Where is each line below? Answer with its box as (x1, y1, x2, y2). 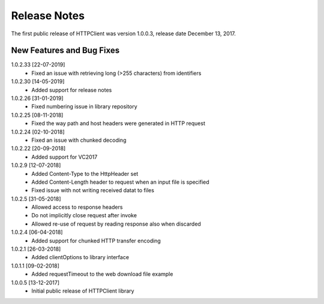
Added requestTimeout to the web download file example (31, 270, 173, 278)
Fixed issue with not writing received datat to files (31, 187, 154, 194)
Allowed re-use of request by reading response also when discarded (31, 220, 201, 227)
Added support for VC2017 (31, 153, 98, 160)
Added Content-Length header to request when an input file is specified (31, 178, 209, 186)
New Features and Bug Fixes (11, 45, 120, 56)
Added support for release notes (31, 86, 112, 93)
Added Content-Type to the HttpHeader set (31, 170, 139, 177)
